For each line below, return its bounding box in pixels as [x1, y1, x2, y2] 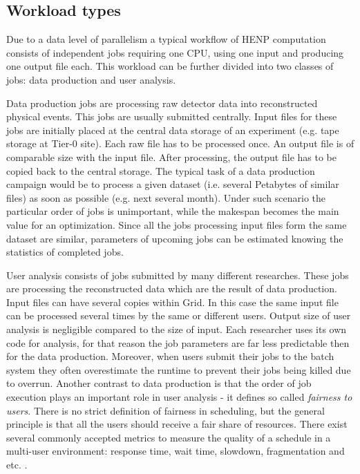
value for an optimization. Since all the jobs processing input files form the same [6, 217, 347, 231]
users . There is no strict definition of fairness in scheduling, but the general [6, 403, 325, 417]
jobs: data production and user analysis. [6, 72, 176, 86]
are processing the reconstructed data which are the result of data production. [6, 281, 337, 296]
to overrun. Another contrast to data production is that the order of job [6, 376, 312, 390]
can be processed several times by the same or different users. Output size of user [6, 308, 351, 323]
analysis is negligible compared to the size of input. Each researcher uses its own [6, 322, 347, 336]
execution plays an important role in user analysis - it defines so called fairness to [6, 390, 352, 404]
